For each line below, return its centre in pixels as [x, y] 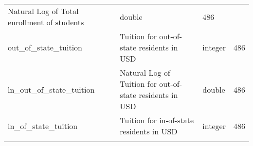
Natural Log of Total [43, 11]
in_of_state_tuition [43, 126]
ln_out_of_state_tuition [51, 89]
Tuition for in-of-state [157, 120]
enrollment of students [46, 22]
